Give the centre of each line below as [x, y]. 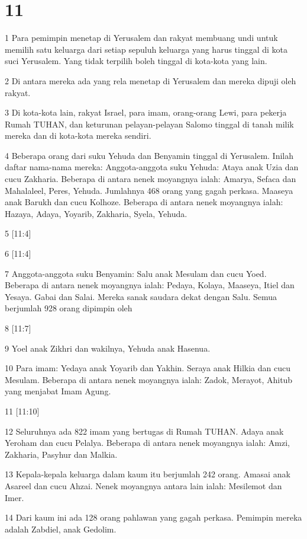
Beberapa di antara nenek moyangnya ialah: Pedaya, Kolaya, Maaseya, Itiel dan [150, 285]
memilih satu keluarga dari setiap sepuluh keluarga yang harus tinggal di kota [146, 49]
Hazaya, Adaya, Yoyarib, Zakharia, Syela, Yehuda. [96, 213]
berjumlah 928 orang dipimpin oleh [69, 308]
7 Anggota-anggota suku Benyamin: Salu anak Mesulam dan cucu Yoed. [136, 273]
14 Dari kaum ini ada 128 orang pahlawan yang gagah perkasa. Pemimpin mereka [153, 517]
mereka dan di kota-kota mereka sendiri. [78, 135]
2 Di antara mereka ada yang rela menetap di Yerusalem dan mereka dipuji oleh [151, 80]
